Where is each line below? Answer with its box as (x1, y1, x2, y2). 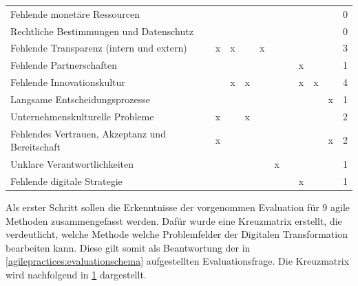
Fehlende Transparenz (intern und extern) (10, 41, 187, 55)
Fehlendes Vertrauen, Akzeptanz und (10, 126, 166, 140)
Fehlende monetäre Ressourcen (10, 6, 140, 21)
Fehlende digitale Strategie (10, 173, 123, 188)
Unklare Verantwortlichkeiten (10, 157, 134, 171)
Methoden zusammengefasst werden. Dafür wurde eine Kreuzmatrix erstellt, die (6, 213, 342, 228)
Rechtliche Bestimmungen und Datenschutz (10, 23, 193, 38)
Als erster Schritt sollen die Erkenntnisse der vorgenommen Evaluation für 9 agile (6, 200, 350, 214)
